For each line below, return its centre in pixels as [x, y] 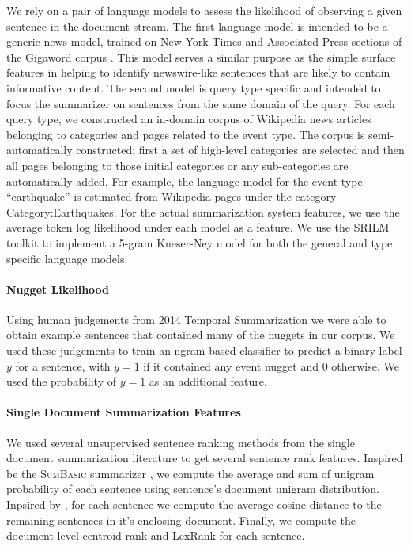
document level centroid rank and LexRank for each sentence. [156, 535]
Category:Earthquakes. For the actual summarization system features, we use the [203, 211]
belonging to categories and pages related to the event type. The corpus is [186, 134]
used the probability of [61, 381]
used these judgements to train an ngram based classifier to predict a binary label [204, 350]
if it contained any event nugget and [231, 365]
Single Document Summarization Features [124, 412]
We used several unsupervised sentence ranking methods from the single [181, 442]
